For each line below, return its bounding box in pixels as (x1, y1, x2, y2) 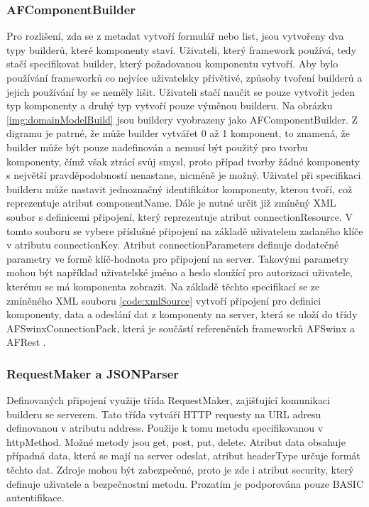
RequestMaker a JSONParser (6, 364, 180, 382)
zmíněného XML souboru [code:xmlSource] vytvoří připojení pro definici (6, 293, 321, 307)
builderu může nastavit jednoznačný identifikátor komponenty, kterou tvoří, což (6, 181, 353, 196)
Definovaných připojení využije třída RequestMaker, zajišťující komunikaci (6, 393, 331, 408)
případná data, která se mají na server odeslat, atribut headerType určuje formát (6, 448, 360, 463)
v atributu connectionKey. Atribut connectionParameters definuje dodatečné (6, 237, 339, 252)
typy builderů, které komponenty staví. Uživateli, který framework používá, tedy (6, 42, 357, 57)
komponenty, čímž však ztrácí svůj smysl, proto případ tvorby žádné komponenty (6, 153, 360, 168)
